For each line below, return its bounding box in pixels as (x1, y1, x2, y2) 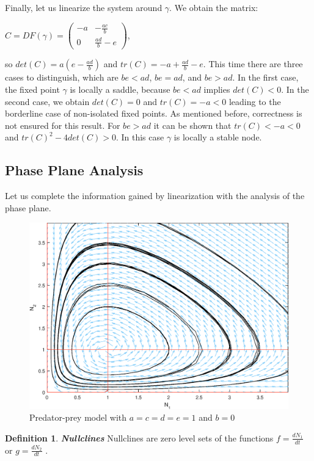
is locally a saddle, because (70, 83, 170, 95)
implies (203, 83, 230, 95)
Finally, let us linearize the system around (5, 1, 162, 13)
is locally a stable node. (173, 131, 262, 143)
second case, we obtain (5, 95, 90, 107)
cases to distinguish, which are (5, 71, 119, 84)
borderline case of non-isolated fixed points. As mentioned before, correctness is (5, 107, 302, 120)
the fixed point (5, 83, 60, 95)
